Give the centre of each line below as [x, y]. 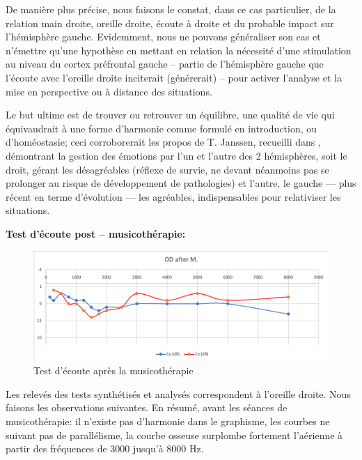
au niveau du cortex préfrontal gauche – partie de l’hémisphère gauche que [165, 64]
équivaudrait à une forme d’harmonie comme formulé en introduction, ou [162, 128]
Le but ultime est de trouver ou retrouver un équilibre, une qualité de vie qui [170, 115]
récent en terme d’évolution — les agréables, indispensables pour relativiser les [173, 196]
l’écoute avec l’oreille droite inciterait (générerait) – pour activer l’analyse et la [174, 77]
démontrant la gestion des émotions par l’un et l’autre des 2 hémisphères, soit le [176, 155]
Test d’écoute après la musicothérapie [113, 370]
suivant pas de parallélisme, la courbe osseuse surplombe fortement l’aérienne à [174, 435]
